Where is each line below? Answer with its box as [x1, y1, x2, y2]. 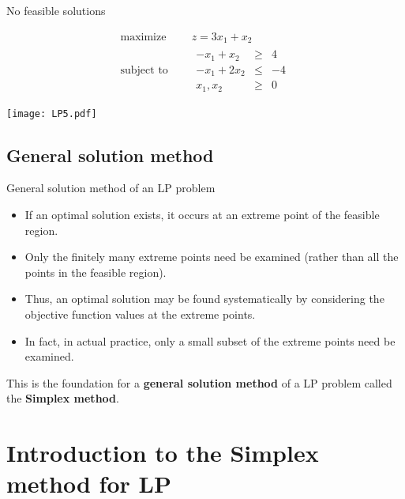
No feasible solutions [6, 2, 106, 18]
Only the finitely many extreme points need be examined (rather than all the [24, 248, 399, 265]
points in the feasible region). [24, 263, 167, 280]
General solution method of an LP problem [6, 180, 216, 196]
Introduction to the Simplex [6, 437, 319, 469]
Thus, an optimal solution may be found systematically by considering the [24, 290, 384, 307]
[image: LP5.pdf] [6, 108, 97, 119]
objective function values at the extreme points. [24, 305, 256, 322]
